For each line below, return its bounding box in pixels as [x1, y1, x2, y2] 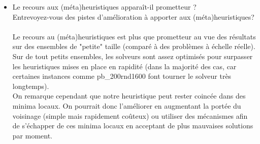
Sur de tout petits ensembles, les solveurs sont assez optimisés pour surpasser [12, 51, 253, 61]
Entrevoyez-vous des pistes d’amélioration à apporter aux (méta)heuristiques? [12, 11, 254, 22]
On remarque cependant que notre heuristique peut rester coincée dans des [12, 90, 246, 101]
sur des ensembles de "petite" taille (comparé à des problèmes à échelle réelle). [12, 41, 255, 52]
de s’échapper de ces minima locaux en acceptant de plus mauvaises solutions [12, 120, 253, 131]
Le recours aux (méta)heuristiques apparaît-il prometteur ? [12, 2, 197, 12]
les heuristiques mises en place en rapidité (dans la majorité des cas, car [12, 61, 237, 71]
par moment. [12, 130, 53, 140]
